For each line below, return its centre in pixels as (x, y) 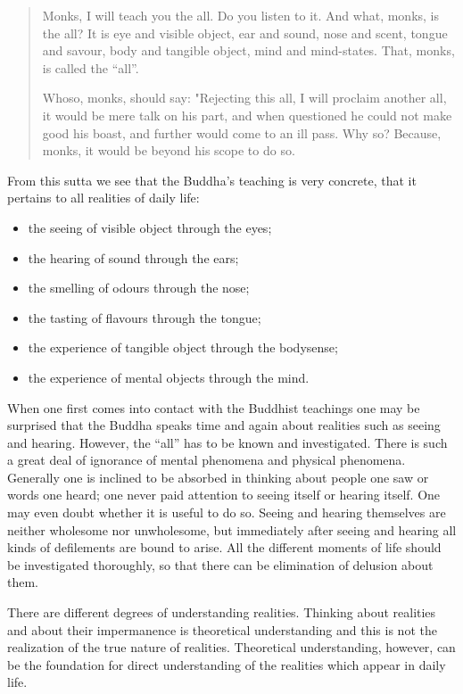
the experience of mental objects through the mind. (169, 377)
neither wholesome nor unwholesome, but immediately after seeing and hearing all (232, 529)
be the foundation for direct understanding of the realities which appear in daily (227, 664)
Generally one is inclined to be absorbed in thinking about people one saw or (218, 477)
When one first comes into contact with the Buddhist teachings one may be (214, 407)
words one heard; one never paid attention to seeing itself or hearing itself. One (224, 495)
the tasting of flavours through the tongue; (145, 317)
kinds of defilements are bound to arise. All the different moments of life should (224, 547)
